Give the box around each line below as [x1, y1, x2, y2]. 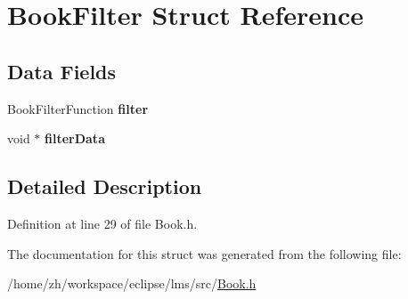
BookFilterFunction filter [7, 99, 149, 117]
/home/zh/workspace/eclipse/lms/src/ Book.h [7, 274, 257, 293]
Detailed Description [7, 173, 202, 200]
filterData [45, 129, 105, 148]
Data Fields [7, 57, 117, 85]
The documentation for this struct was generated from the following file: [7, 244, 402, 263]
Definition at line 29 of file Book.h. [7, 214, 198, 232]
